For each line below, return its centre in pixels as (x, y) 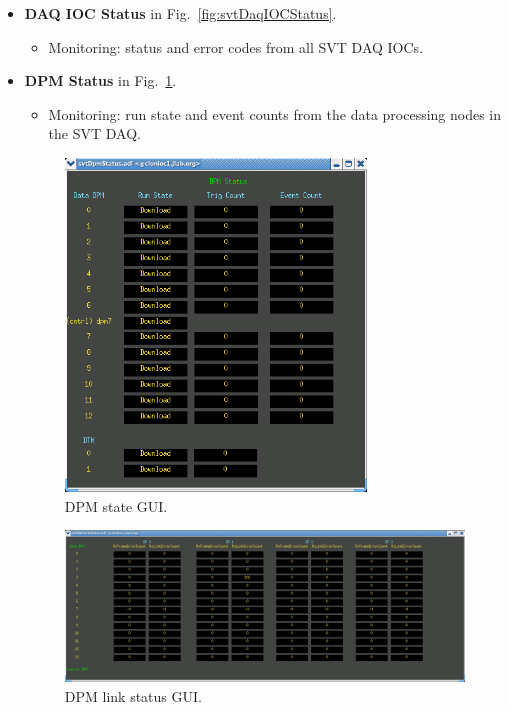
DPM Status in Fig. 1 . (100, 80)
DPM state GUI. (116, 505)
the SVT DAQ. (94, 133)
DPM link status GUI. (133, 695)
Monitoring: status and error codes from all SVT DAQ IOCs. (236, 46)
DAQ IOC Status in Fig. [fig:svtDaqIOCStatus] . (180, 13)
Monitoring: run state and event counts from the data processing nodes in (275, 113)
